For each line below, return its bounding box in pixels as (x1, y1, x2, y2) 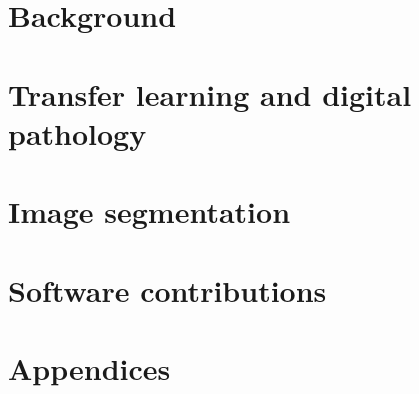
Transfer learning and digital (8, 73, 412, 114)
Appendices (8, 347, 171, 388)
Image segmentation (8, 191, 291, 232)
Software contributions (8, 269, 327, 310)
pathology (8, 112, 147, 153)
